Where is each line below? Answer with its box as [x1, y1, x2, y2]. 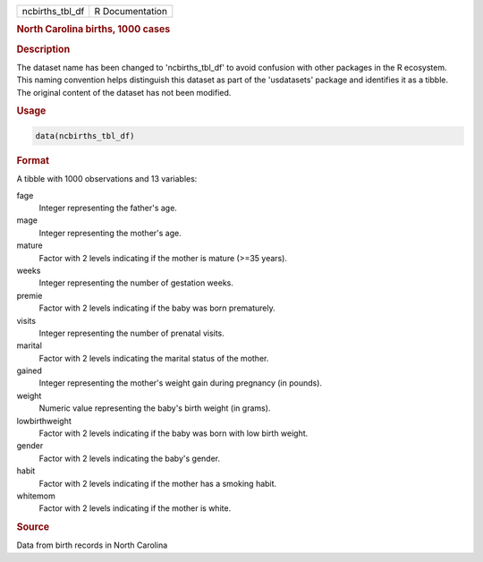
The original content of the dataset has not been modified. [16, 87, 232, 98]
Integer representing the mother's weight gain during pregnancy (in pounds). [38, 378, 322, 388]
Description [16, 43, 71, 55]
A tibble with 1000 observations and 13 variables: [16, 174, 198, 184]
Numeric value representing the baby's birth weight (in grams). [38, 403, 271, 413]
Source [16, 521, 50, 533]
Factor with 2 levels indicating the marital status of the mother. [38, 353, 269, 363]
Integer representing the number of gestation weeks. [38, 277, 234, 288]
